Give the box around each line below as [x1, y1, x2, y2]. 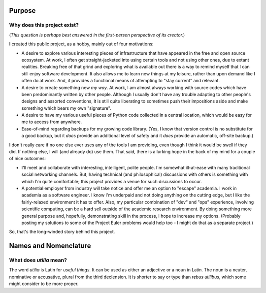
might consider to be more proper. [9, 281, 79, 287]
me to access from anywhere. [21, 119, 82, 125]
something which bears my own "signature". [21, 105, 111, 111]
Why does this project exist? [9, 22, 79, 29]
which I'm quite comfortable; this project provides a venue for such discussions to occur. [21, 178, 202, 184]
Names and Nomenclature [9, 242, 91, 250]
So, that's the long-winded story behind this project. [9, 229, 115, 235]
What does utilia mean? [9, 257, 67, 263]
